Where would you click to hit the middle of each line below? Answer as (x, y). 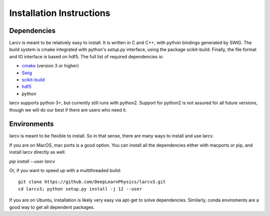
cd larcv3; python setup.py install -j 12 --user (80, 189)
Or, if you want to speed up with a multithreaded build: (65, 171)
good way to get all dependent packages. (52, 207)
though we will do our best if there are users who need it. (68, 110)
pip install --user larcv (32, 161)
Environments (31, 124)
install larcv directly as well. (37, 152)
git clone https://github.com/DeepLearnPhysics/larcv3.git (92, 182)
